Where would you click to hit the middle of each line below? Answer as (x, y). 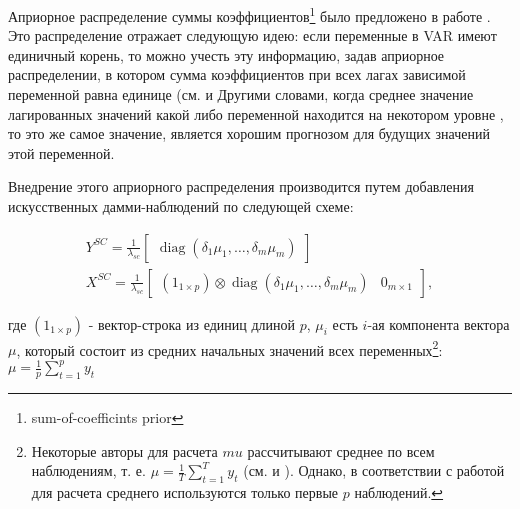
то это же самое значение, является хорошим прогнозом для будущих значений (249, 133)
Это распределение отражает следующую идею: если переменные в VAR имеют (252, 35)
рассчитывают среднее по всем (341, 450)
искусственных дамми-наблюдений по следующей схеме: (181, 206)
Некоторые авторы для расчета (124, 450)
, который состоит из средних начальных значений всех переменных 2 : (229, 348)
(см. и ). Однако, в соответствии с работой (374, 470)
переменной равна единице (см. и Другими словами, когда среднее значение (241, 94)
